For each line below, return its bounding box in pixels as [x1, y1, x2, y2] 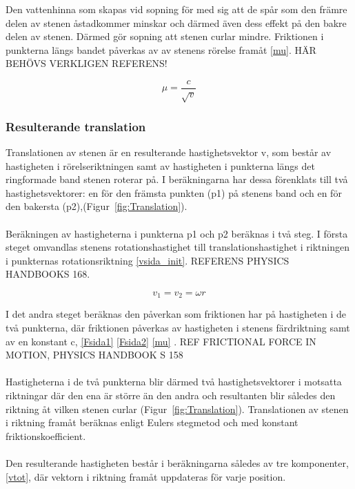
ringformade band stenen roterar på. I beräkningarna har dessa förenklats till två [6, 172, 348, 186]
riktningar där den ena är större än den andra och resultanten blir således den [6, 387, 336, 402]
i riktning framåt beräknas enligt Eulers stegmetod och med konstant [6, 415, 298, 430]
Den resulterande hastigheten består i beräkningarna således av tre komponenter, [6, 455, 349, 470]
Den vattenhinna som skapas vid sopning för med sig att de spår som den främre [6, 2, 347, 16]
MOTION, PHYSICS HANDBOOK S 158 [6, 347, 183, 362]
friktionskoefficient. [6, 428, 86, 443]
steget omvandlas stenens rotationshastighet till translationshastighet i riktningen [6, 240, 349, 254]
